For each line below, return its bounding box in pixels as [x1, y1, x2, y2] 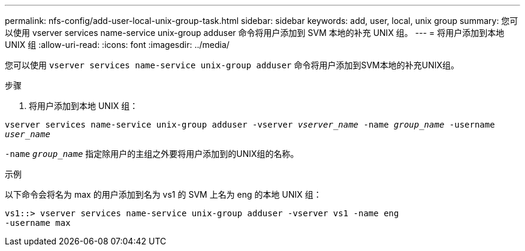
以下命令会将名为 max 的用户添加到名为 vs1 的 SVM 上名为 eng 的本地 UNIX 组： [5, 189, 322, 199]
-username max [5, 218, 71, 228]
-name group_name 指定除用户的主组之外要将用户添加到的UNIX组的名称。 [5, 149, 299, 159]
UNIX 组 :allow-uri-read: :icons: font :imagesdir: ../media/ [5, 40, 230, 50]
